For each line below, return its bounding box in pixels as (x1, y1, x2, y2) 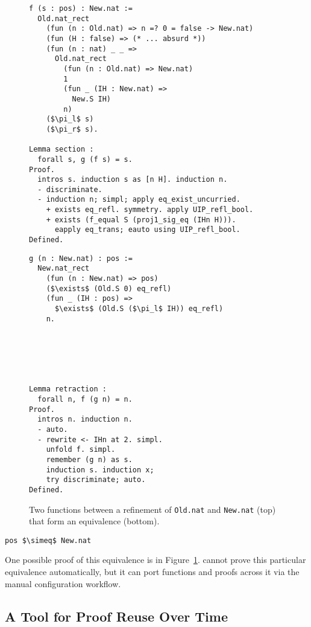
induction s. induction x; (46, 465, 154, 474)
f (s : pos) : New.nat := (29, 4, 133, 13)
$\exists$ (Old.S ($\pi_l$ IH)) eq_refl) (54, 304, 224, 313)
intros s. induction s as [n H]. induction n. (37, 175, 228, 184)
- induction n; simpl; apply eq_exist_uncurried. (37, 195, 240, 204)
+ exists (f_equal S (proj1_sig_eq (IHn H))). (46, 215, 236, 224)
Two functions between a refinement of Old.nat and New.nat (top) (29, 503, 276, 515)
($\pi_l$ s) (46, 115, 94, 124)
